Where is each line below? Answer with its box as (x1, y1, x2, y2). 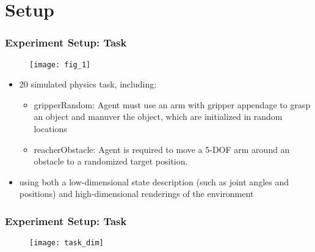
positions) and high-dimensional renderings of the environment (19, 187, 254, 200)
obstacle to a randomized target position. (34, 155, 188, 168)
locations (34, 122, 67, 135)
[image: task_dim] (29, 239, 104, 248)
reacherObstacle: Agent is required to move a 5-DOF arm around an (34, 143, 290, 155)
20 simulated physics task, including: (19, 78, 157, 91)
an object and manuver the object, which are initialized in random (34, 110, 283, 123)
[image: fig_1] (29, 60, 91, 69)
